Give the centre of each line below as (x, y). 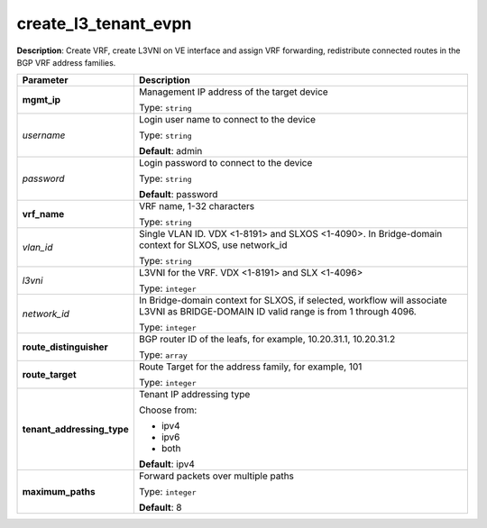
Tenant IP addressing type (194, 395)
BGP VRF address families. (66, 62)
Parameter (45, 80)
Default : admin (170, 151)
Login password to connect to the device (225, 163)
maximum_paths (59, 492)
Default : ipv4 (167, 464)
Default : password (178, 195)
